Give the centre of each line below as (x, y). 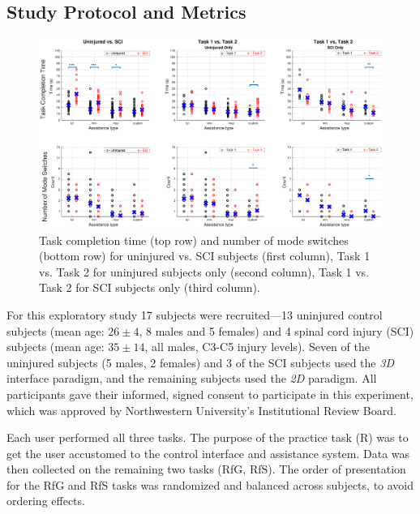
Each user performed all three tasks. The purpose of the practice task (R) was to (208, 437)
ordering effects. (46, 501)
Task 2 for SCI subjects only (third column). (150, 287)
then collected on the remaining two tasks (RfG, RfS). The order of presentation (206, 469)
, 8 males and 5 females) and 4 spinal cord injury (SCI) (276, 330)
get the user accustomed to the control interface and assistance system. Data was (208, 453)
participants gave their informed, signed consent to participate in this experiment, (210, 394)
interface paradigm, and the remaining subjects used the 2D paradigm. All (192, 378)
